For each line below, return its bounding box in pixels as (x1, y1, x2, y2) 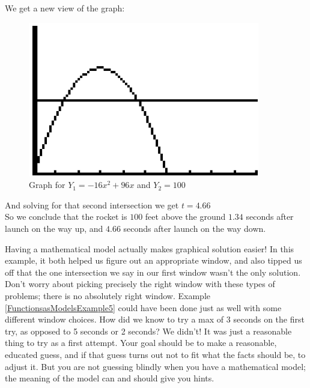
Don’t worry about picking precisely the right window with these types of (5, 277, 275, 290)
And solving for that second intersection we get (5, 198, 179, 211)
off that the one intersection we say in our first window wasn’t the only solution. (5, 265, 301, 278)
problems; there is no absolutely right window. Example (5, 289, 211, 302)
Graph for (29, 178, 65, 191)
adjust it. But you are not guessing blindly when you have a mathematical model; (5, 360, 306, 372)
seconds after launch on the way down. (123, 222, 266, 234)
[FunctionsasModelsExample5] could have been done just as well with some (5, 301, 282, 314)
